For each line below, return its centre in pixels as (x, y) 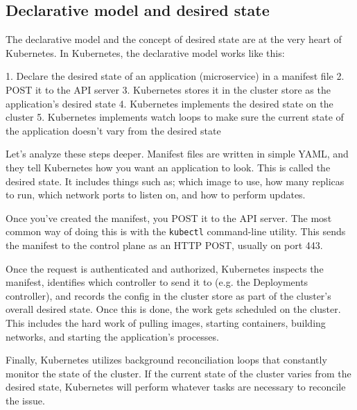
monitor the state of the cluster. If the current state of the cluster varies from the (178, 373)
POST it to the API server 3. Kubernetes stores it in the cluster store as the (168, 89)
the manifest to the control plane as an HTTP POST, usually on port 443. (164, 245)
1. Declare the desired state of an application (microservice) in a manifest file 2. (175, 76)
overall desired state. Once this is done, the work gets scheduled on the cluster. (173, 309)
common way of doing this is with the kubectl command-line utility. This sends (176, 231)
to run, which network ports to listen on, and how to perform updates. (156, 195)
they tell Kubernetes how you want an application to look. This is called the (168, 167)
